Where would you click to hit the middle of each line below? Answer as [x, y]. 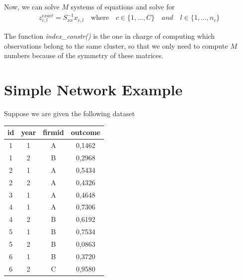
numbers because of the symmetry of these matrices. [84, 55]
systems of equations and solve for [123, 6]
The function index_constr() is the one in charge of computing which [110, 36]
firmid [53, 132]
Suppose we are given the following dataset [70, 113]
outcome [85, 132]
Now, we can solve [32, 6]
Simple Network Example [93, 90]
